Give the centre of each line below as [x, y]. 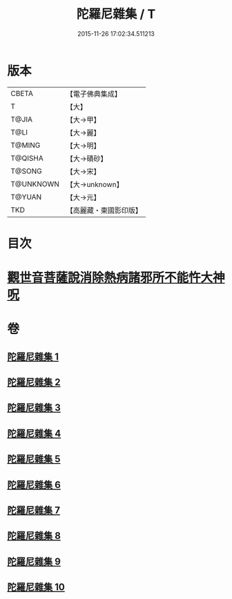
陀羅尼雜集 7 [34, 510]
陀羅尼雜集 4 [34, 433]
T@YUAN [26, 197]
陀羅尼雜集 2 [34, 383]
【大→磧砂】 [87, 158]
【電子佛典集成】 [94, 94]
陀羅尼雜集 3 [34, 408]
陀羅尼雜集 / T [116, 14]
